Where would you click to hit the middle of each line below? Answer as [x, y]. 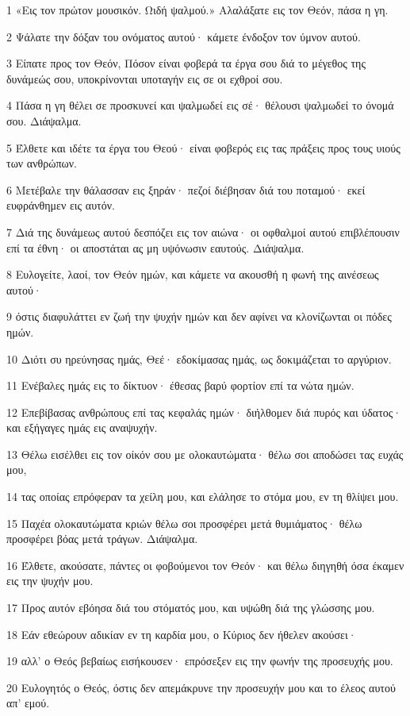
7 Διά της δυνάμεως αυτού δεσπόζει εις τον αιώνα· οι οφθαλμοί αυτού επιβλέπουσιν [203, 231]
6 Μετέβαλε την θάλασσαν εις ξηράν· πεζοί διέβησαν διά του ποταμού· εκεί [186, 189]
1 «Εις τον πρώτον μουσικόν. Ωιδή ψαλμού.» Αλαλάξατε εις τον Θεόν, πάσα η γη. [197, 10]
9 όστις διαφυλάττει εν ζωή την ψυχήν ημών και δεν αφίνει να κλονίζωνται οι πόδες [199, 316]
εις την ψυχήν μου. [50, 581]
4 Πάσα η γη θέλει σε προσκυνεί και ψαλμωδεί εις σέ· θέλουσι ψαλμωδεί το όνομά [200, 105]
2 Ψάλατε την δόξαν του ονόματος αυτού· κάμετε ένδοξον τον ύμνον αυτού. [184, 36]
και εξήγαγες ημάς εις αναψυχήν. [82, 427]
